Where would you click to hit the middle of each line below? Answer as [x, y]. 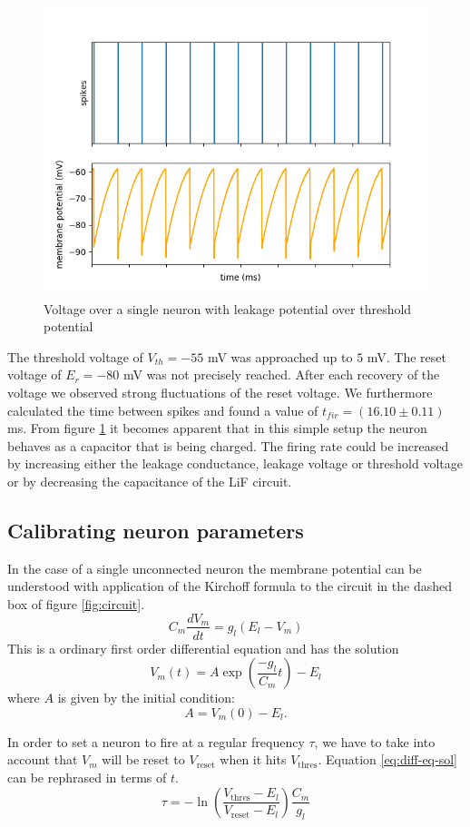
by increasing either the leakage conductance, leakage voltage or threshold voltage [235, 463]
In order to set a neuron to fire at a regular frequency [156, 741]
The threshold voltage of [75, 356]
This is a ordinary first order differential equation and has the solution [203, 648]
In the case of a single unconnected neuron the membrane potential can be [215, 568]
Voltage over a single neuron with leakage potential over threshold [228, 308]
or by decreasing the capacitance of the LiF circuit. [150, 481]
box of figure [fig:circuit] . [76, 603]
